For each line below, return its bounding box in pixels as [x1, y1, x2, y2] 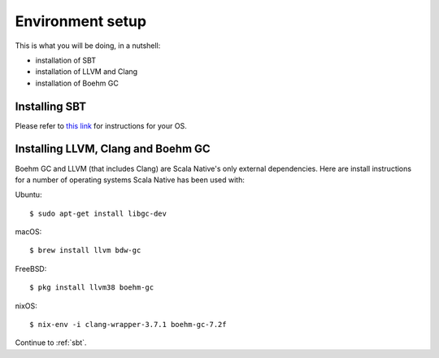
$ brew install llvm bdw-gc [29, 246, 141, 255]
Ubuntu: [15, 190, 42, 199]
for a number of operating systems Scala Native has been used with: [15, 175, 246, 185]
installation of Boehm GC [35, 78, 120, 88]
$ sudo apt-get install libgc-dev [29, 208, 167, 218]
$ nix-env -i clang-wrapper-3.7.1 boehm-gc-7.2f [29, 320, 227, 330]
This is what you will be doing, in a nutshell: [15, 41, 161, 50]
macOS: [15, 227, 42, 237]
